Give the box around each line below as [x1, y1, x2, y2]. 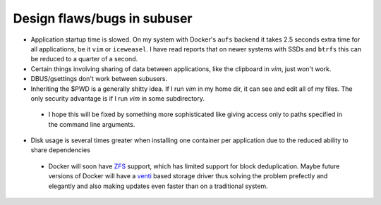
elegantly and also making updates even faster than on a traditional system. [48, 182, 268, 190]
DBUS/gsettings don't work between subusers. [30, 75, 168, 83]
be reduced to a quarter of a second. [30, 55, 138, 63]
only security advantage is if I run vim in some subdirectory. [30, 94, 205, 102]
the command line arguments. [48, 120, 135, 128]
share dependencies [30, 146, 91, 154]
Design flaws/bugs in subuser [13, 11, 193, 26]
